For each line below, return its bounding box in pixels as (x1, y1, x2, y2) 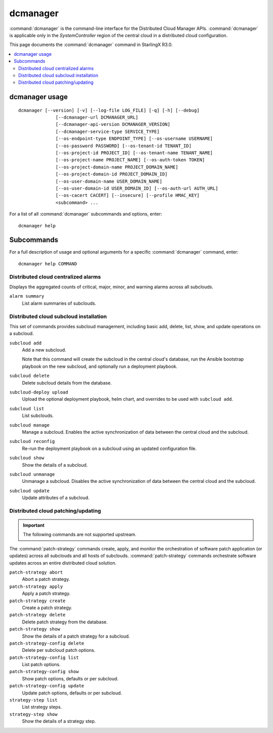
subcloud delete (9, 373, 50, 379)
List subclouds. (22, 412, 54, 418)
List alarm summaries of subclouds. (22, 300, 97, 306)
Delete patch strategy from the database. (22, 619, 108, 625)
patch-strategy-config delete (9, 640, 84, 646)
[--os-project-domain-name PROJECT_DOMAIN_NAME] (56, 164, 178, 170)
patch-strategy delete (9, 612, 66, 618)
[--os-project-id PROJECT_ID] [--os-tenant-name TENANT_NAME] (56, 150, 213, 156)
